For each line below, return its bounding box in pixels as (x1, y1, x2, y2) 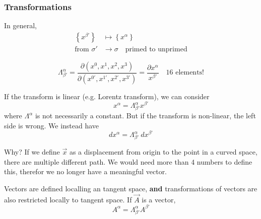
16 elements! (166, 69, 205, 77)
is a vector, (142, 194, 176, 204)
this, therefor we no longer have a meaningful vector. (4, 166, 167, 177)
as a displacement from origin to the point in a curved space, (69, 147, 257, 157)
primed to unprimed (125, 45, 187, 53)
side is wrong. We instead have (4, 120, 99, 130)
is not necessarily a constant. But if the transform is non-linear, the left (35, 110, 256, 121)
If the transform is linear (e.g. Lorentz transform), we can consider (4, 91, 210, 101)
